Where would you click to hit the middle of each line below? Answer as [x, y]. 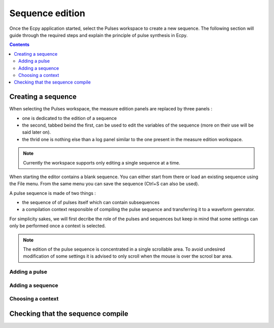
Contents [20, 45]
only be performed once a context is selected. [58, 226]
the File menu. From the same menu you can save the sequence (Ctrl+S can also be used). [104, 184]
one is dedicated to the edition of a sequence [70, 118]
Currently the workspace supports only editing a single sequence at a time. [101, 162]
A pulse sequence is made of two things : [53, 193]
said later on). [37, 132]
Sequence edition [47, 13]
